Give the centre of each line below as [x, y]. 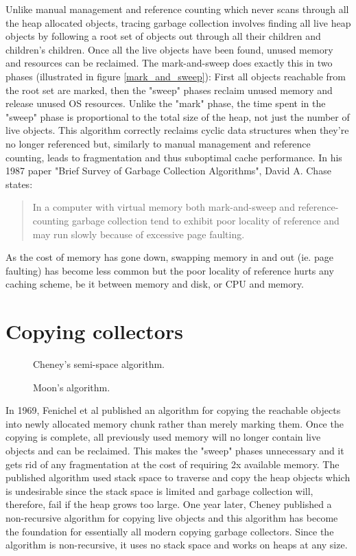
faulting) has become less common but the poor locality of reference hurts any [170, 270]
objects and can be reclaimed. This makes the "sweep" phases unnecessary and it [175, 450]
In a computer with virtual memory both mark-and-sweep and [164, 207]
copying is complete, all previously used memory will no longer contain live [163, 437]
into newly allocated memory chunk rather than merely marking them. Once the [175, 423]
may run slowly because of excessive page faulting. [139, 234]
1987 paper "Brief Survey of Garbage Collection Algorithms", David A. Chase [168, 171]
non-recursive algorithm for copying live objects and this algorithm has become [172, 517]
